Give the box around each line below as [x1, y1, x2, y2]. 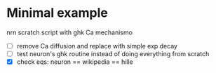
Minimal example [6, 5, 108, 21]
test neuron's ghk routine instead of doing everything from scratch [16, 50, 210, 58]
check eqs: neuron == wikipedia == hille [16, 58, 134, 66]
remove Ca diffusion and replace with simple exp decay [16, 41, 178, 50]
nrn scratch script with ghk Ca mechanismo [6, 28, 133, 36]
